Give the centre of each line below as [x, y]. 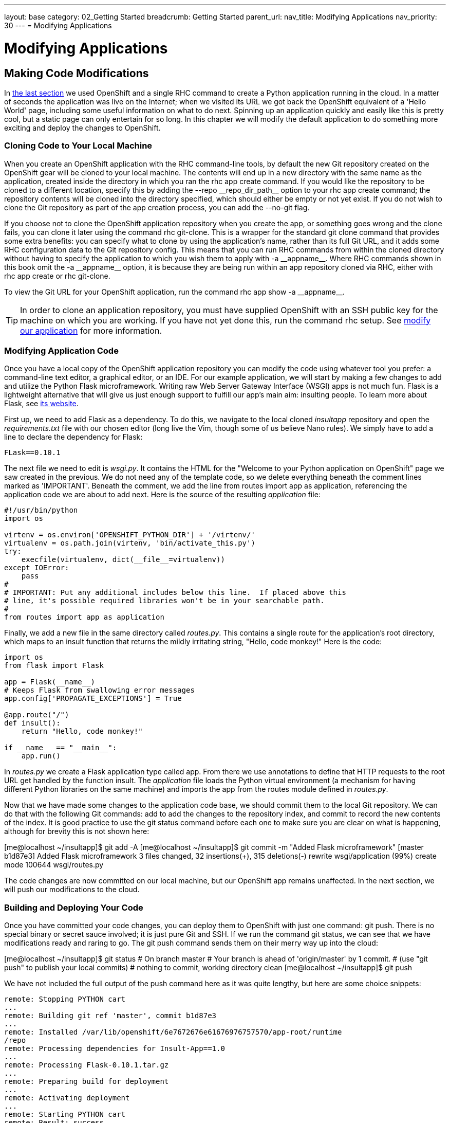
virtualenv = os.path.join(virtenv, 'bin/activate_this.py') [130, 543]
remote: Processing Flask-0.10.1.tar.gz [87, 1065]
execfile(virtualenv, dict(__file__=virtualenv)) [123, 560]
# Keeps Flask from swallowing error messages [99, 690]
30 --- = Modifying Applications [58, 25]
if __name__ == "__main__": [61, 748]
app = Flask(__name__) [50, 682]
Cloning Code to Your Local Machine [78, 146]
